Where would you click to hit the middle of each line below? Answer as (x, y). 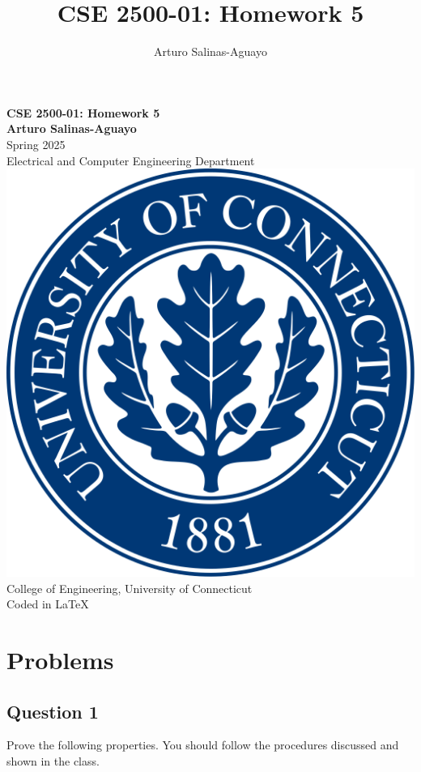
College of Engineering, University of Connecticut (130, 588)
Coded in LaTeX (48, 604)
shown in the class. (53, 761)
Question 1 (53, 711)
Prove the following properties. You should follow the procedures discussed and (203, 745)
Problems (60, 660)
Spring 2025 (36, 144)
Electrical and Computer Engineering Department (131, 160)
